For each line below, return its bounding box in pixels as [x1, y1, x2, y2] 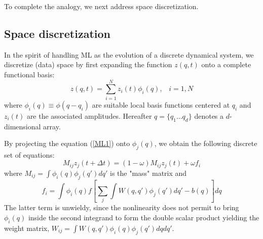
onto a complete [201, 59, 251, 70]
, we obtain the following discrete [154, 138, 257, 149]
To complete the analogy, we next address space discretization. [4, 1, 199, 11]
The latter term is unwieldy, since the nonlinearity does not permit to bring [4, 202, 239, 213]
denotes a [194, 110, 224, 121]
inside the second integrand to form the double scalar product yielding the [28, 212, 259, 222]
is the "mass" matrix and [109, 167, 187, 178]
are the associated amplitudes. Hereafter [26, 110, 152, 121]
